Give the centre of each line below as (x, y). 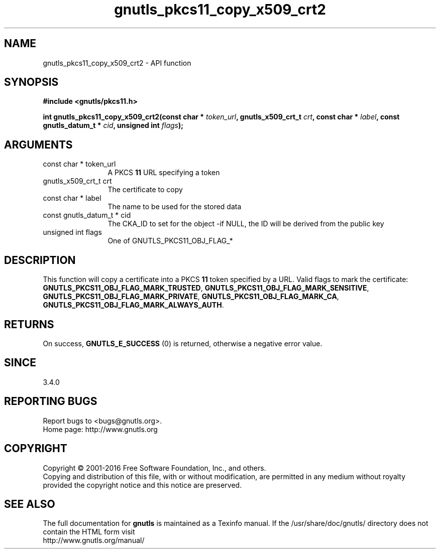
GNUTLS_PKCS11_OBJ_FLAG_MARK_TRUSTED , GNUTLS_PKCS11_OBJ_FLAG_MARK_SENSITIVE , (206, 288)
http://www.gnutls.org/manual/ (94, 540)
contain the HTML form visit (89, 532)
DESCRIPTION (40, 260)
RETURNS (29, 324)
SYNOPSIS (31, 82)
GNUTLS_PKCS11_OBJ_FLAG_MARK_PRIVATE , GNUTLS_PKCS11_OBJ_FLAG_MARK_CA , (191, 297)
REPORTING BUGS (51, 401)
